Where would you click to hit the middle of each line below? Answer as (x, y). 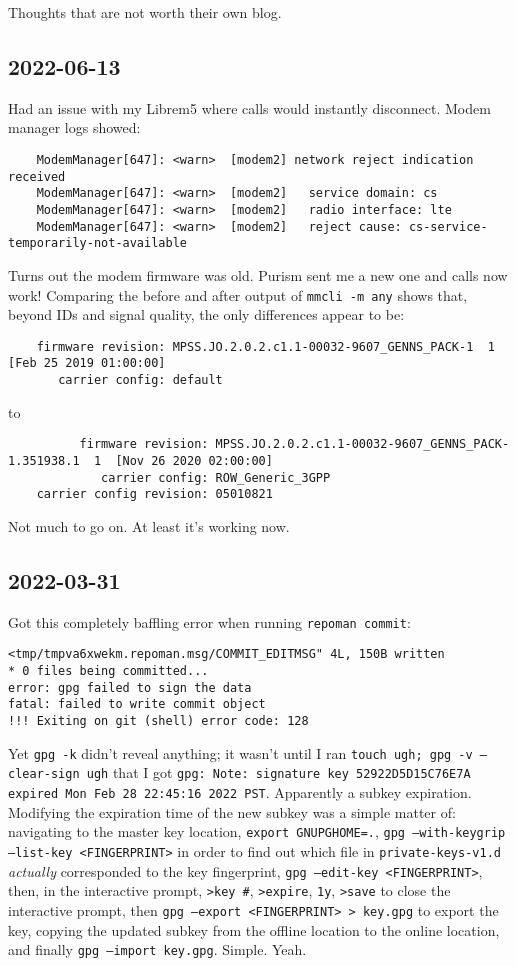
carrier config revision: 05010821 (154, 494)
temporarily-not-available (97, 243)
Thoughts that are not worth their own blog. (145, 12)
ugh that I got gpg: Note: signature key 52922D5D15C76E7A (278, 772)
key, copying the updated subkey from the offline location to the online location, (254, 929)
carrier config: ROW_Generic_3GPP (216, 477)
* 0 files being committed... (108, 671)
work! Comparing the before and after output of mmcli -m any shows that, (238, 294)
